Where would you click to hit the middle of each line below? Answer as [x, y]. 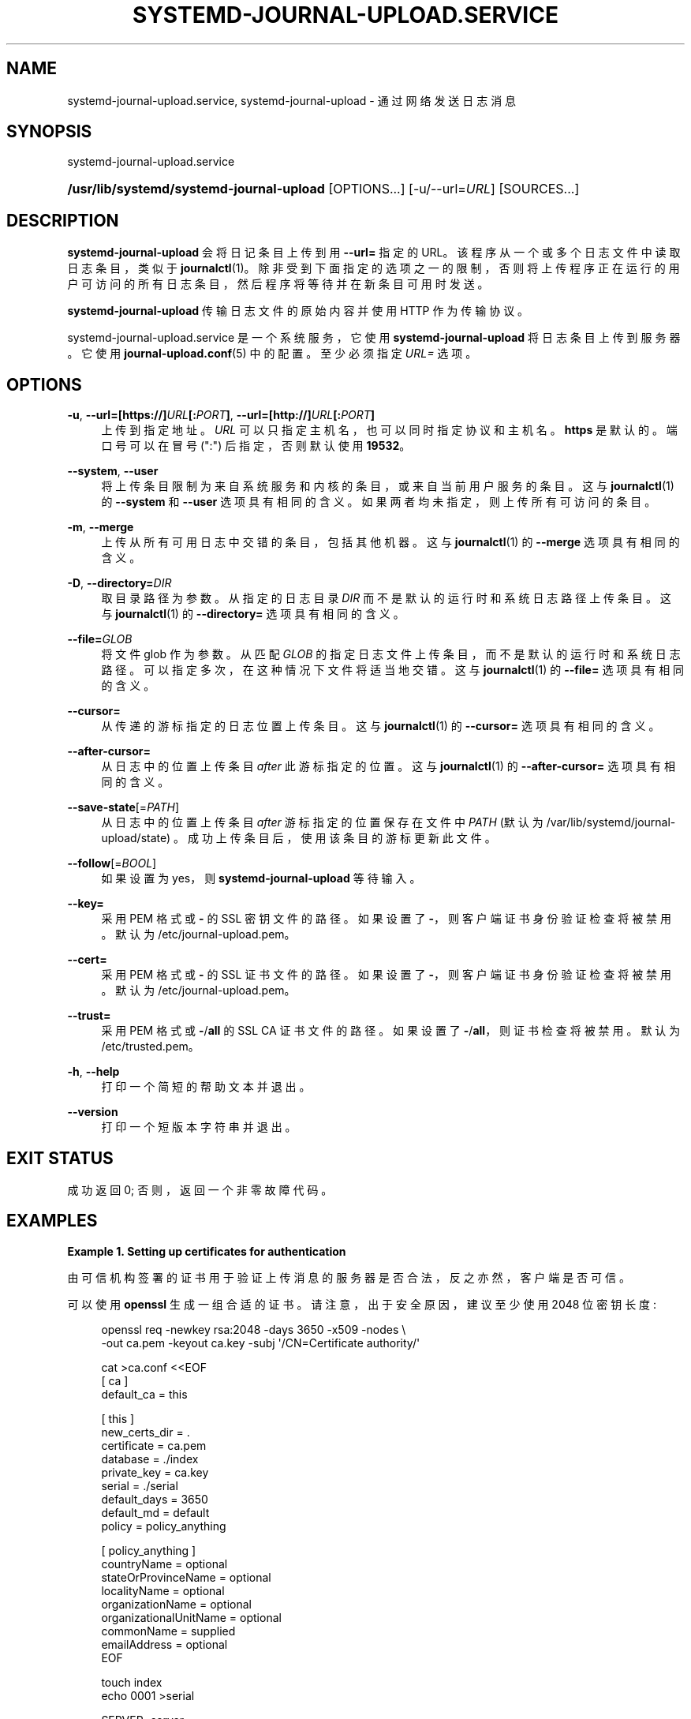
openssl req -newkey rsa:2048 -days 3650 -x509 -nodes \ [254, 1329]
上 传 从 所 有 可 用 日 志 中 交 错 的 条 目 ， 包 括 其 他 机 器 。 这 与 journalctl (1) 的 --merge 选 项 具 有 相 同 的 [390, 542]
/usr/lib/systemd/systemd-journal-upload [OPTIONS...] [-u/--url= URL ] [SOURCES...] [323, 189]
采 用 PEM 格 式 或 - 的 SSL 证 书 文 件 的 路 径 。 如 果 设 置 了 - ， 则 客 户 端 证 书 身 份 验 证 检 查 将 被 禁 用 [387, 975]
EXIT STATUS [60, 1158]
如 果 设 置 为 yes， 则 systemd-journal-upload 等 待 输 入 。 [261, 878]
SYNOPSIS [49, 132]
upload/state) [136, 838]
